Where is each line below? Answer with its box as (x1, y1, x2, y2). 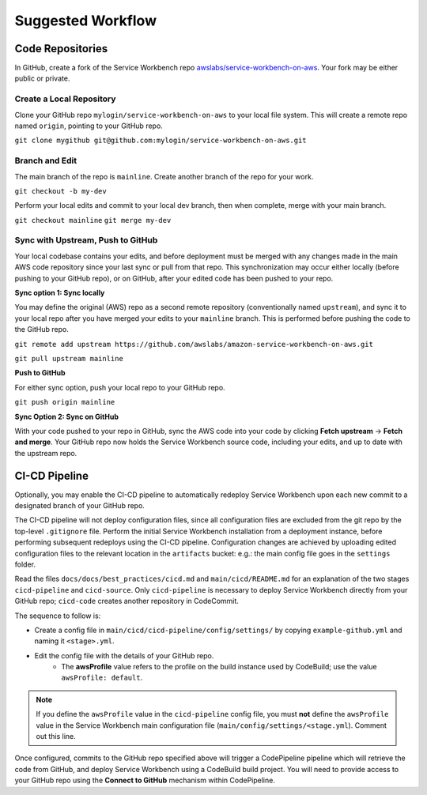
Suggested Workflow (14, 12, 157, 29)
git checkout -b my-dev (14, 187, 107, 195)
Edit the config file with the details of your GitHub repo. (34, 650, 214, 660)
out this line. (36, 732, 77, 741)
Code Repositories (14, 42, 108, 55)
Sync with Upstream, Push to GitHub (14, 235, 158, 246)
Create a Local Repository (14, 93, 116, 104)
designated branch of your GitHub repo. (14, 500, 145, 510)
